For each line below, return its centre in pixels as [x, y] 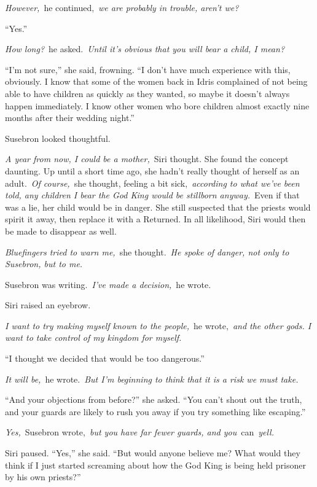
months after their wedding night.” [70, 118]
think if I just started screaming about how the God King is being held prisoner [155, 465]
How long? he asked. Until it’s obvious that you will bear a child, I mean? [145, 49]
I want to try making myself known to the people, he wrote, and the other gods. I [158, 325]
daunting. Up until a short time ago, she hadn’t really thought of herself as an [152, 170]
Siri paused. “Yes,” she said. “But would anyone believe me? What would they [153, 453]
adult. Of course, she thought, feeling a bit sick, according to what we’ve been [152, 183]
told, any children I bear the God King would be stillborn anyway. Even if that [152, 195]
